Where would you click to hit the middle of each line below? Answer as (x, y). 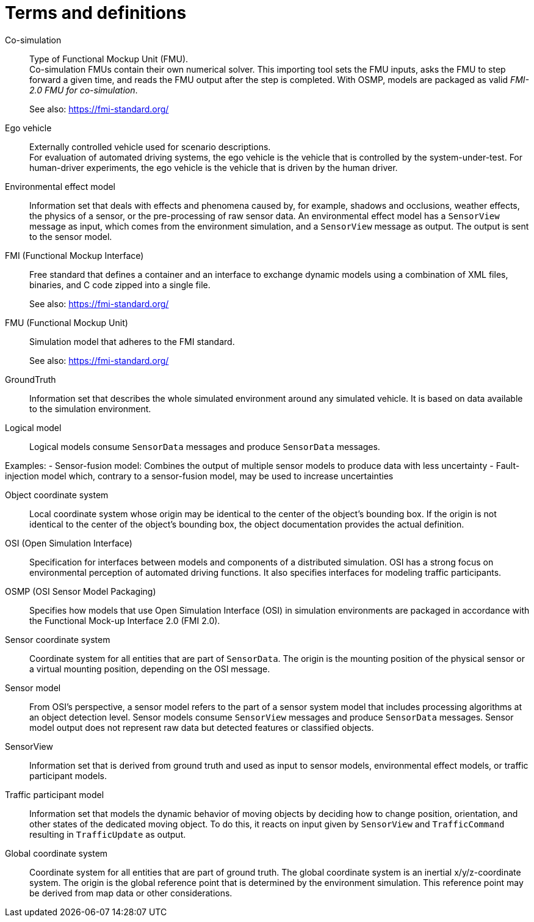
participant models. (68, 775)
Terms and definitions (96, 13)
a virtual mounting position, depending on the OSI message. (150, 669)
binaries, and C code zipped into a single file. (120, 285)
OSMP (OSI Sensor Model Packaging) (81, 591)
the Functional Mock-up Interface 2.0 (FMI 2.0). (125, 620)
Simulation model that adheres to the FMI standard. (132, 341)
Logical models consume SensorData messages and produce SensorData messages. (205, 446)
